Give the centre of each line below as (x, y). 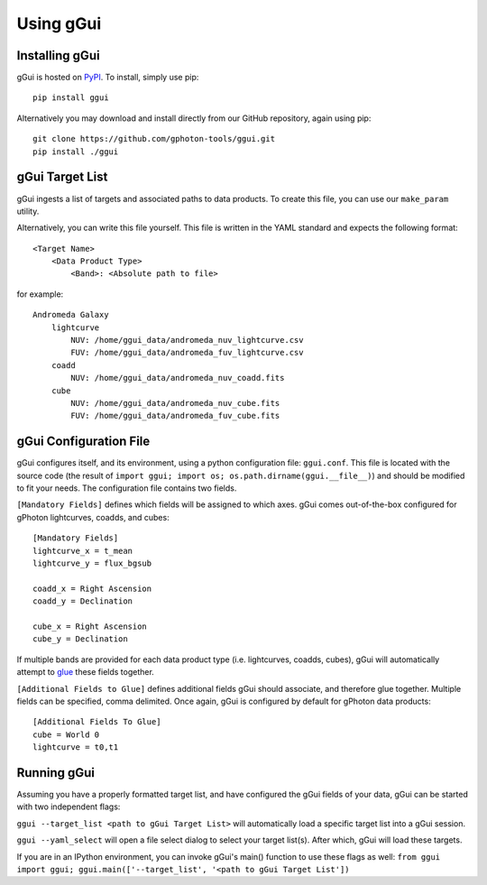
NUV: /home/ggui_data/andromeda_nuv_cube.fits (175, 403)
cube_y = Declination (80, 639)
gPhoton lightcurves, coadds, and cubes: (93, 517)
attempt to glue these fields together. (86, 672)
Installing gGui (58, 55)
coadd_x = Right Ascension (92, 588)
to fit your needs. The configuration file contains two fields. (127, 488)
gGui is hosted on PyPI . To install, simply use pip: (108, 78)
